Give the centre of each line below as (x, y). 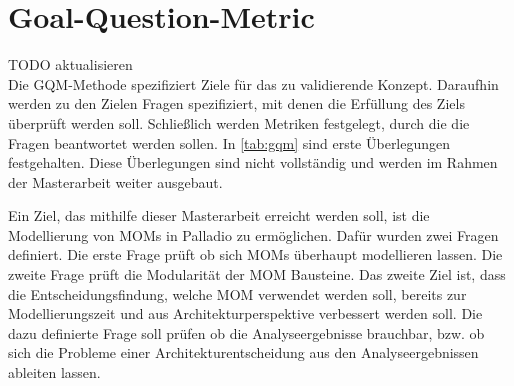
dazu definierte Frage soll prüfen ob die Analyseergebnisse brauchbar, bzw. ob (246, 332)
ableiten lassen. (54, 372)
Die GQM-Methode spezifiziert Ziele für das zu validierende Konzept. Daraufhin (253, 83)
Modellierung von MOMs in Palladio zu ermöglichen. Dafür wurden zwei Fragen (253, 234)
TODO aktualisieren (70, 64)
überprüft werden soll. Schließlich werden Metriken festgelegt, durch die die (239, 122)
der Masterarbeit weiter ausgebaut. (115, 181)
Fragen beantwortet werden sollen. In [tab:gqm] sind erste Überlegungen (229, 142)
